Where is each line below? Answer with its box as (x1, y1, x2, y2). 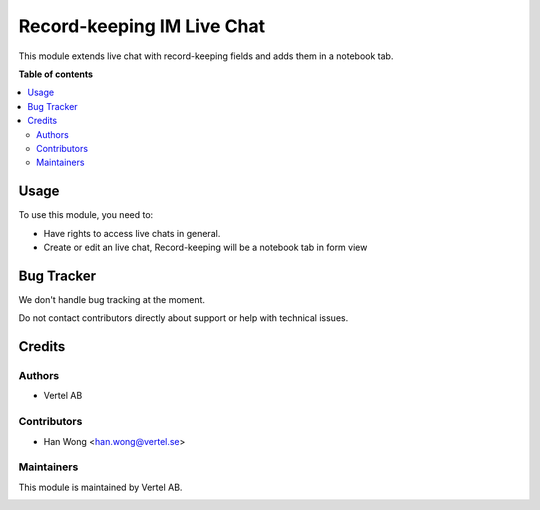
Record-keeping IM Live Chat (18, 15, 266, 37)
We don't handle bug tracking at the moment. (18, 293, 205, 305)
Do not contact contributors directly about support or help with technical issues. (18, 312, 349, 324)
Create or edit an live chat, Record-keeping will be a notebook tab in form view (43, 241, 368, 253)
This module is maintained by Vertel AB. (18, 481, 183, 493)
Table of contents (18, 68, 94, 80)
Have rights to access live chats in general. (43, 227, 221, 239)
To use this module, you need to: (18, 209, 154, 221)
